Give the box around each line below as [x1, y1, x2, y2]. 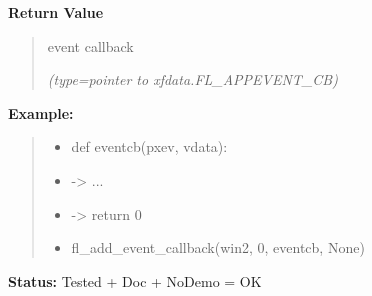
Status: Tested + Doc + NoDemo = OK [8, 270, 262, 291]
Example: [8, 102, 74, 123]
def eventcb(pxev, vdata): [71, 136, 228, 157]
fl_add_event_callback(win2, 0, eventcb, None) [71, 237, 365, 258]
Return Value [8, 2, 104, 22]
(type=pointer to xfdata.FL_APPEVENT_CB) [47, 69, 338, 90]
